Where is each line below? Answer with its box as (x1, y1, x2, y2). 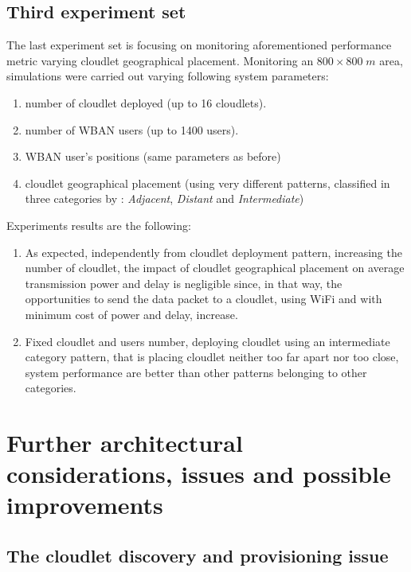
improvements (6, 488, 163, 521)
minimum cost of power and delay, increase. (25, 305, 238, 322)
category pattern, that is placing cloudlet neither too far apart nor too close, (25, 348, 399, 365)
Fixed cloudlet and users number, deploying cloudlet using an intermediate (25, 333, 390, 349)
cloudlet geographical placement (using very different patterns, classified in (25, 174, 390, 191)
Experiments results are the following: (6, 216, 191, 233)
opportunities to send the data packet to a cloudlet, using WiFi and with (25, 290, 382, 307)
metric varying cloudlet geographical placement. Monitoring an (6, 52, 314, 68)
